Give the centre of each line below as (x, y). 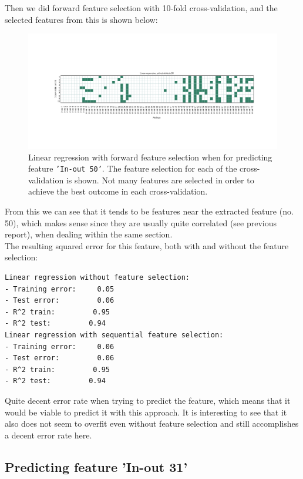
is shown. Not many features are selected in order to (160, 180)
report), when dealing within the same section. (89, 234)
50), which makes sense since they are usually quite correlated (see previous (141, 222)
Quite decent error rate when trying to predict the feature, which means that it (148, 400)
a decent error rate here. (48, 435)
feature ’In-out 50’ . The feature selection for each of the (133, 168)
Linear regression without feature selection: (97, 278)
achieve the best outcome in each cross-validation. (118, 191)
